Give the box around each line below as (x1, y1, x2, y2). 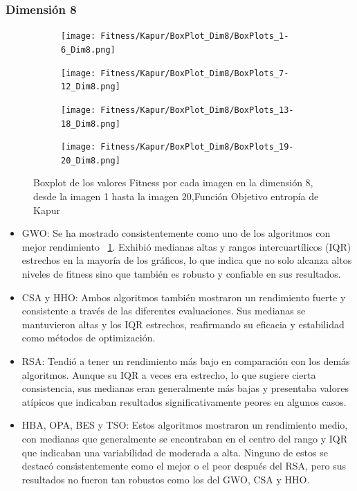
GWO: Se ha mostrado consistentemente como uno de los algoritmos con (21, 226, 331, 240)
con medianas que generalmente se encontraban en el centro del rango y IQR (21, 431, 348, 445)
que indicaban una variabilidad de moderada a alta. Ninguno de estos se (21, 445, 328, 459)
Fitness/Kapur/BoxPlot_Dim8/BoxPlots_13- (100, 105, 294, 115)
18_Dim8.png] (61, 118, 120, 129)
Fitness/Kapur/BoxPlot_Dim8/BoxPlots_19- (100, 142, 294, 152)
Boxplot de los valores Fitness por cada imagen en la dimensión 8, (33, 175, 313, 190)
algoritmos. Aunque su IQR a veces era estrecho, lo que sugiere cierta (21, 367, 316, 382)
